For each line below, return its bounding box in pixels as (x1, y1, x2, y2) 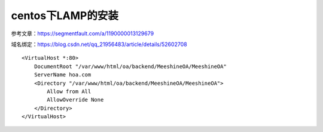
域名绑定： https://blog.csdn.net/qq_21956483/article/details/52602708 (11, 41, 188, 48)
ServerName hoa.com (33, 72, 92, 78)
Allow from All (47, 88, 92, 95)
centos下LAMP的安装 (11, 9, 119, 22)
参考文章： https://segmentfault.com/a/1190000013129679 (11, 30, 154, 37)
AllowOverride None (47, 96, 104, 103)
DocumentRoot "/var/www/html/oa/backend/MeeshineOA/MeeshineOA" (33, 63, 227, 70)
